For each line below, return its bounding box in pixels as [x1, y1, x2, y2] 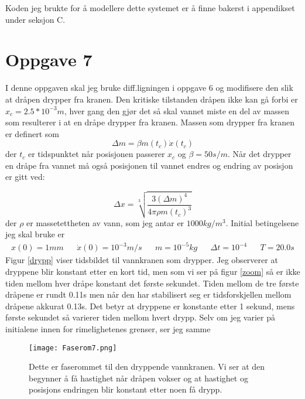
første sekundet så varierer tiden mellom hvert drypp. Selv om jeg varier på [5, 311, 275, 323]
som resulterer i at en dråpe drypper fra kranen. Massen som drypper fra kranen [5, 116, 295, 128]
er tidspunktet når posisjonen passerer [28, 148, 165, 160]
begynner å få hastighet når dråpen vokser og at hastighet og [29, 371, 248, 384]
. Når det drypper [227, 148, 292, 160]
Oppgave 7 [5, 47, 92, 71]
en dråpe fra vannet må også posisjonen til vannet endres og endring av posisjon [5, 159, 293, 171]
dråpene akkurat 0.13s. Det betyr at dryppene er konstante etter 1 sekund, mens [5, 299, 295, 312]
